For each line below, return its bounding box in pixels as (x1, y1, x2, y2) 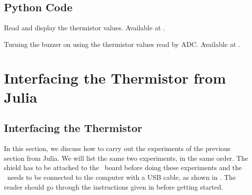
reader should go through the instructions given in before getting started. (4, 181, 223, 192)
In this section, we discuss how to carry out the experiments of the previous (4, 143, 231, 153)
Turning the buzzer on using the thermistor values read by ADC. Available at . (4, 39, 240, 49)
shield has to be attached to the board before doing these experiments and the (4, 162, 242, 173)
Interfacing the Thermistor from (4, 67, 226, 87)
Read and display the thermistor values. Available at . (4, 22, 165, 33)
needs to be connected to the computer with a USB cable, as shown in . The (7, 172, 236, 182)
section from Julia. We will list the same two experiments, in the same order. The (4, 152, 249, 163)
